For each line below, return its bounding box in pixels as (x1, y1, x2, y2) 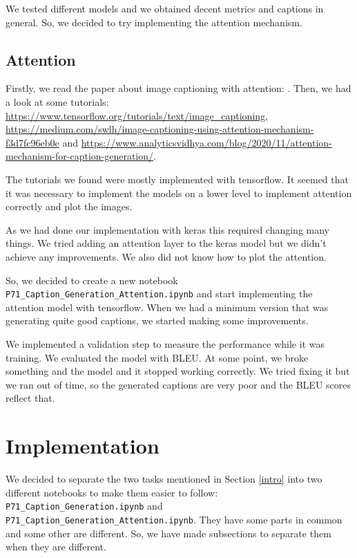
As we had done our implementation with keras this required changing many (6, 222, 329, 236)
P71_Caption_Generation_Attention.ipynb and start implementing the (6, 286, 313, 301)
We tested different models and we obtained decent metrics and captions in (6, 1, 324, 15)
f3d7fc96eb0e (6, 135, 59, 149)
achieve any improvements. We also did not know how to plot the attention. (6, 249, 327, 263)
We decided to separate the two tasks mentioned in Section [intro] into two (6, 472, 322, 486)
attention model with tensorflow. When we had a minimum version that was (6, 299, 329, 314)
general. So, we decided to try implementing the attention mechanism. (6, 15, 302, 29)
